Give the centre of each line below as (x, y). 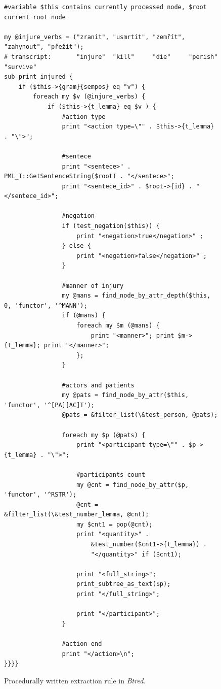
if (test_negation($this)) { (111, 226)
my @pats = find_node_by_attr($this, (125, 395)
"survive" (20, 67)
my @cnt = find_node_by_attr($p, (133, 485)
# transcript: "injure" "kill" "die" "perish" (111, 57)
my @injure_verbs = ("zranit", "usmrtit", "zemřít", (95, 37)
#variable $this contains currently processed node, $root (105, 7)
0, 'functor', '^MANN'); (46, 305)
